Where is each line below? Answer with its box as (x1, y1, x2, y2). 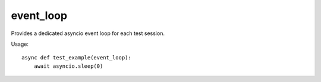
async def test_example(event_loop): (21, 54, 132, 61)
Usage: (11, 40, 29, 48)
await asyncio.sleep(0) (33, 62, 103, 70)
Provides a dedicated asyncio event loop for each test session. (11, 30, 165, 37)
